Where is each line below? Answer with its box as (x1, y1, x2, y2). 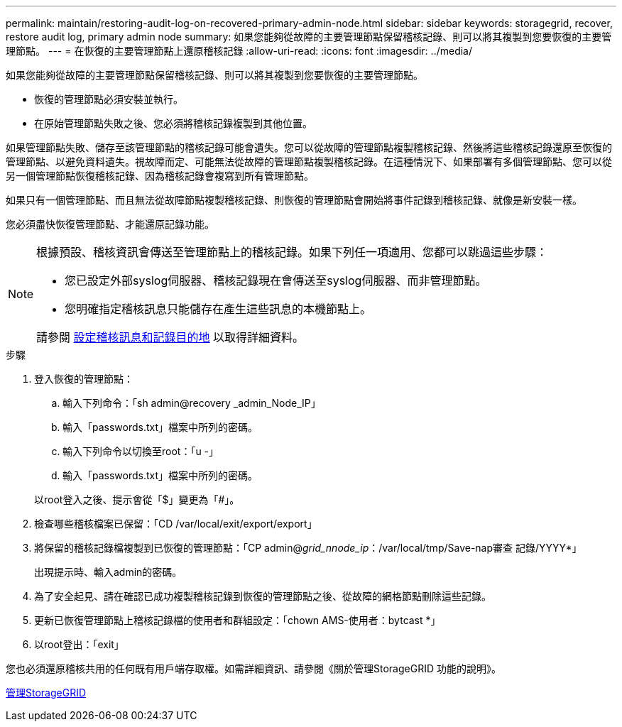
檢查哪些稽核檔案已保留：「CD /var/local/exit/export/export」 (34, 518, 317, 530)
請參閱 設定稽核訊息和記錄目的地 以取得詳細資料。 (36, 330, 305, 344)
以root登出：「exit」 (34, 638, 124, 650)
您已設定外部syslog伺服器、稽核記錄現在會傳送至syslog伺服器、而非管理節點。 (65, 273, 487, 288)
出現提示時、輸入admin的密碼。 (34, 566, 182, 578)
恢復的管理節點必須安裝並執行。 (34, 93, 183, 105)
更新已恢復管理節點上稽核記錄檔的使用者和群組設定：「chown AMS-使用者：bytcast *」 (34, 614, 441, 626)
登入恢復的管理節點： (34, 373, 133, 385)
